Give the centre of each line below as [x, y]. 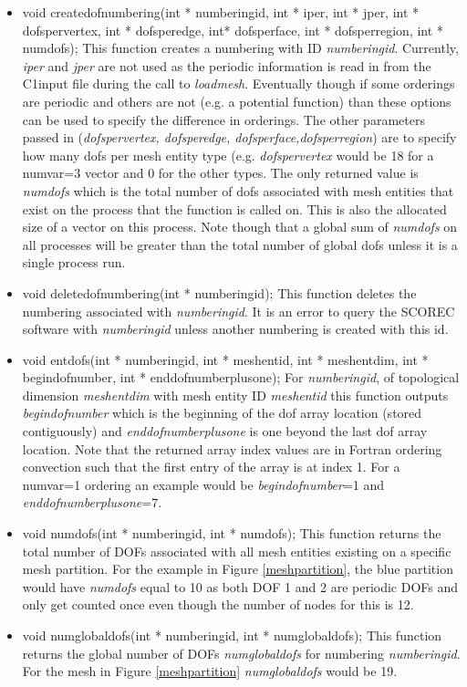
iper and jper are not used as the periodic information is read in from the [227, 65]
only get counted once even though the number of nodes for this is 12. [218, 604]
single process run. [74, 262]
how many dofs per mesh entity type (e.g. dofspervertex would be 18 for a [228, 155]
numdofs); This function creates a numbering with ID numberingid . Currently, [240, 48]
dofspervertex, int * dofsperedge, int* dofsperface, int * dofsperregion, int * [233, 30]
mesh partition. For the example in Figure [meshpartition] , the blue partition [238, 569]
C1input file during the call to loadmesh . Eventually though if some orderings [239, 83]
